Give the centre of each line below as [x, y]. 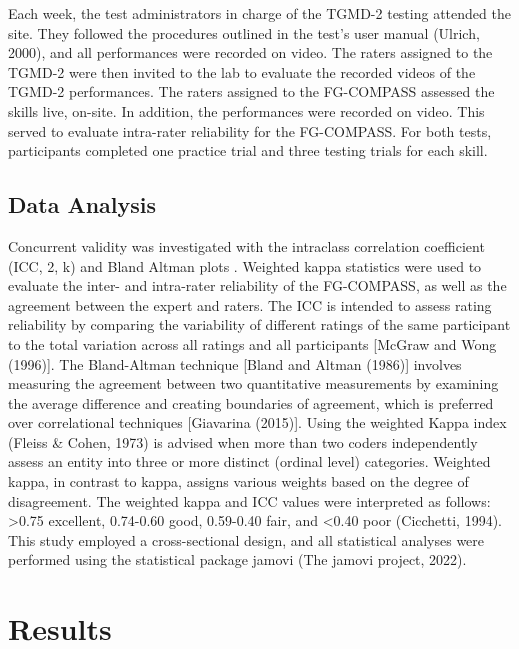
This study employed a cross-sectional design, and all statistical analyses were [246, 539]
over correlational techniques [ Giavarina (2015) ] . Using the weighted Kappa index [257, 422]
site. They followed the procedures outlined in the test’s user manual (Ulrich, [244, 32]
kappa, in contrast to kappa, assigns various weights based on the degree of [238, 481]
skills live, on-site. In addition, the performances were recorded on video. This [246, 110]
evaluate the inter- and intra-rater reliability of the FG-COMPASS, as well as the [257, 285]
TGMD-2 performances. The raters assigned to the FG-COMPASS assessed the [251, 91]
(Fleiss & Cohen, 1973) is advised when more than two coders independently [243, 441]
